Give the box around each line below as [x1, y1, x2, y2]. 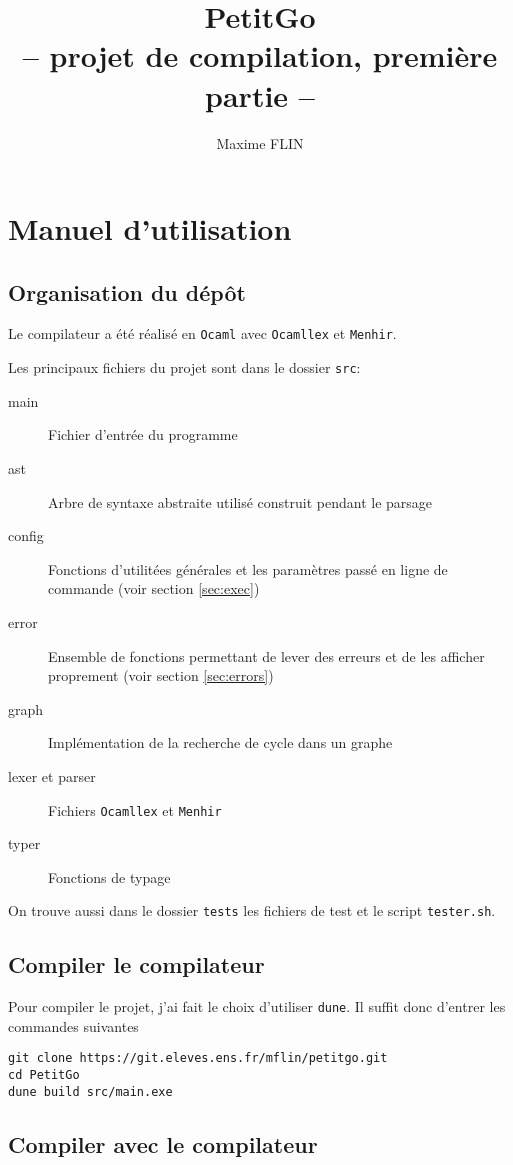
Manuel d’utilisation [8, 208, 292, 249]
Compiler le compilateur [8, 949, 265, 980]
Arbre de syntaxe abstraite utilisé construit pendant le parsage [48, 491, 433, 512]
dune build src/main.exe [8, 1084, 173, 1099]
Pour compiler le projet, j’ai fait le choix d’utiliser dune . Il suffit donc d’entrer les [8, 996, 506, 1017]
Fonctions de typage [48, 866, 171, 887]
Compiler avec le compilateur [8, 1128, 318, 1159]
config [8, 525, 44, 546]
